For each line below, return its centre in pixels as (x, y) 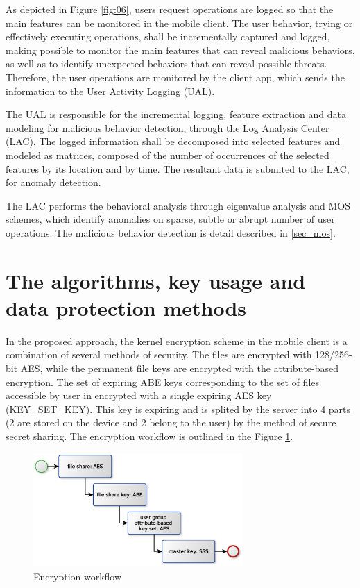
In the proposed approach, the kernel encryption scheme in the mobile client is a (177, 341)
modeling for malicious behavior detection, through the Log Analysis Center (168, 127)
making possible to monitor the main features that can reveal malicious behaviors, (180, 50)
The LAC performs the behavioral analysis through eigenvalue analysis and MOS (178, 205)
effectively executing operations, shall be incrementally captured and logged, (168, 36)
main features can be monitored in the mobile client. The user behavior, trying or (179, 23)
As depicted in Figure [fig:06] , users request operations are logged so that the (170, 9)
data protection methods (126, 307)
